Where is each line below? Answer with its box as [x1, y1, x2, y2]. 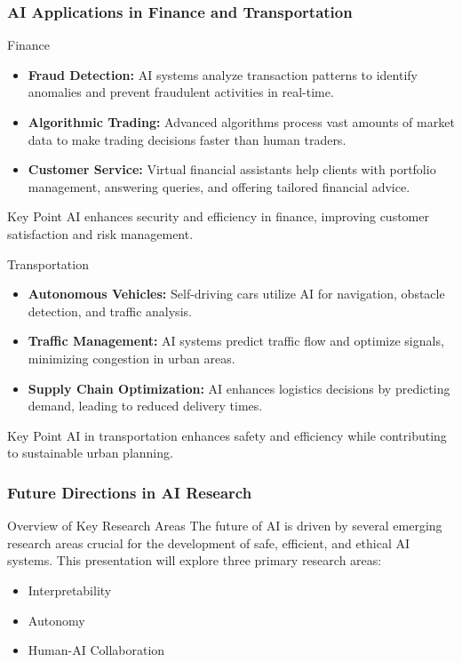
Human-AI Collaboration [28, 641, 165, 659]
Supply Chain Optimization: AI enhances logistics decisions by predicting [28, 379, 450, 397]
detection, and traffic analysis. [28, 301, 192, 320]
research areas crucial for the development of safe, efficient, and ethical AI [7, 533, 410, 552]
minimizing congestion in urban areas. [28, 348, 235, 367]
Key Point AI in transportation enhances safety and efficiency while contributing [7, 426, 447, 444]
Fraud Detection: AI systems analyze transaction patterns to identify [28, 65, 418, 84]
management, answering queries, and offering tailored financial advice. [28, 177, 410, 195]
